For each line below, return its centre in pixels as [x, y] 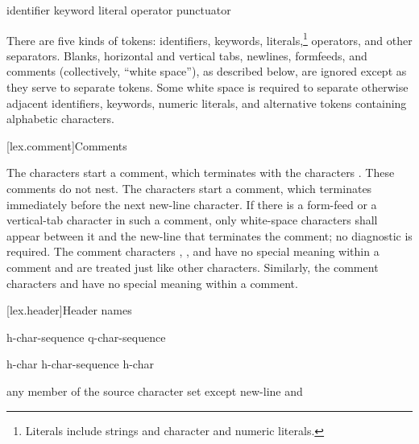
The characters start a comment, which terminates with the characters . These [201, 173]
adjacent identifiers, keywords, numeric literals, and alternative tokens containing [207, 103]
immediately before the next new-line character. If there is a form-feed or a [192, 204]
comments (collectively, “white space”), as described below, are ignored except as [207, 71]
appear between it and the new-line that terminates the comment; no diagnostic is [209, 235]
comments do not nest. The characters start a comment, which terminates [189, 188]
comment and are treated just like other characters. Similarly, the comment [193, 267]
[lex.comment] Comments [67, 145]
